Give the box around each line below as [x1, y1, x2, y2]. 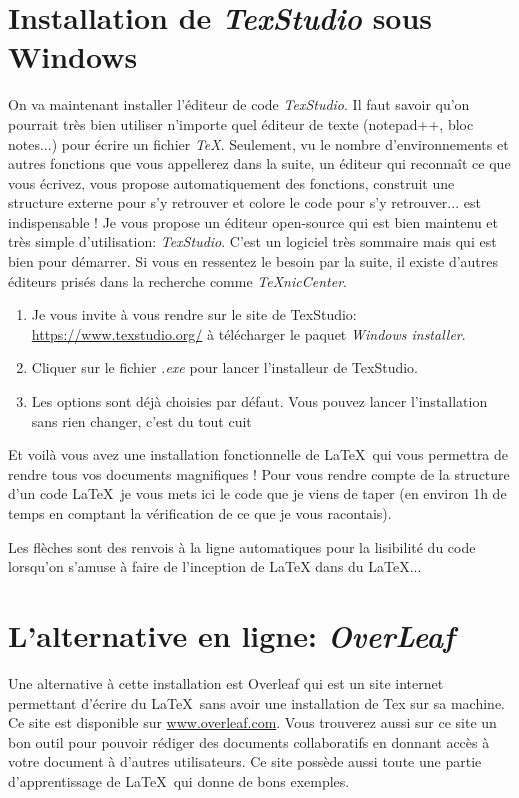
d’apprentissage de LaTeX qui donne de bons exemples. [8, 770, 350, 791]
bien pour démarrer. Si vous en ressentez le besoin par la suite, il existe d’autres [8, 251, 499, 272]
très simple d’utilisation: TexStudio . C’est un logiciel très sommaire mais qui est [8, 231, 497, 252]
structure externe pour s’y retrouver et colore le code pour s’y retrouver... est [8, 192, 481, 213]
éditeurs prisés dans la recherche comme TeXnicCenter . [8, 270, 347, 291]
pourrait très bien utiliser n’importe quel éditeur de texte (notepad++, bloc [8, 113, 474, 134]
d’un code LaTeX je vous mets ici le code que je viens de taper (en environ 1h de [8, 483, 507, 504]
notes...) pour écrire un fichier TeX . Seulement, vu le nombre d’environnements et [8, 133, 509, 154]
